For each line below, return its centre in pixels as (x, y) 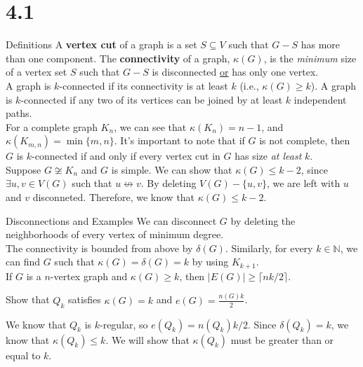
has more (321, 44)
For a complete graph (52, 126)
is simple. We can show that (172, 169)
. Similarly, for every (269, 248)
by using (210, 262)
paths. (19, 113)
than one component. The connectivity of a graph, (118, 58)
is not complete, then (305, 140)
